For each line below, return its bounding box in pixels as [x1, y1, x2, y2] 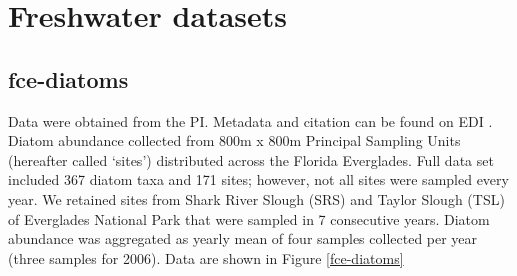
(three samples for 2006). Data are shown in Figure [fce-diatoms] [8, 247, 404, 268]
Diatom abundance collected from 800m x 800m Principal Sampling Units [8, 130, 461, 151]
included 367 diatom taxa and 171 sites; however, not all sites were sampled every [8, 169, 509, 190]
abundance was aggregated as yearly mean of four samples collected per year [8, 228, 478, 249]
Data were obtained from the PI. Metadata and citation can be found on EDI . [8, 110, 493, 131]
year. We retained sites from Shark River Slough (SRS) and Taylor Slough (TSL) [8, 188, 505, 209]
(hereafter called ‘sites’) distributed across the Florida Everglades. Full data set [8, 149, 494, 170]
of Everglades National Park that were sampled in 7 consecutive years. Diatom [8, 208, 490, 229]
